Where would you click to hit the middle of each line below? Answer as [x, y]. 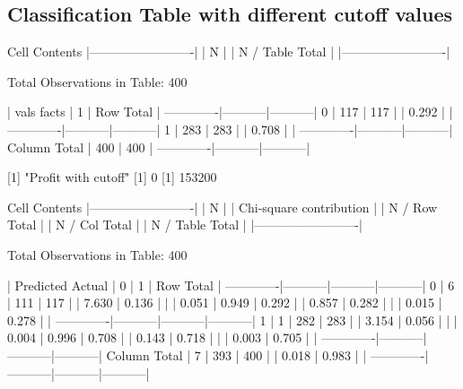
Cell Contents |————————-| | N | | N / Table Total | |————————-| [229, 52]
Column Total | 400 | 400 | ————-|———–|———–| [159, 147]
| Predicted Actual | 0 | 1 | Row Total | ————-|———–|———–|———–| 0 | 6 [231, 285]
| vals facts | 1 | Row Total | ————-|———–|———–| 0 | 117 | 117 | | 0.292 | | [230, 112]
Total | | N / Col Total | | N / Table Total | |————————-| [185, 225]
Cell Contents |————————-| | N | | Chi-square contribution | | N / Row [223, 207]
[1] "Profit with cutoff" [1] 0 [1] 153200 [112, 177]
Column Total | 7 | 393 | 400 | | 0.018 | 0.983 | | [236, 354]
